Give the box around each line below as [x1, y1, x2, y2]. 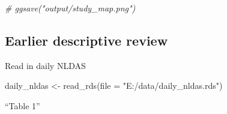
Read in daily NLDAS [5, 59, 86, 71]
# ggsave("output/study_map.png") [5, 2, 136, 14]
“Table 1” [5, 99, 40, 112]
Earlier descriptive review [5, 31, 168, 49]
